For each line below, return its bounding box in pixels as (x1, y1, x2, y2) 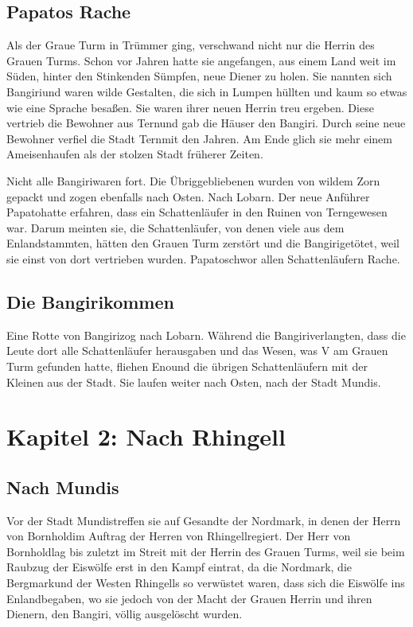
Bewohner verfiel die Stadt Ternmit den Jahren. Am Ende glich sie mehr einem (6, 130, 393, 146)
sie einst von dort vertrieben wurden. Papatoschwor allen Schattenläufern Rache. (6, 250, 400, 267)
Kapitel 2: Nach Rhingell (6, 420, 286, 453)
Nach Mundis (6, 474, 119, 499)
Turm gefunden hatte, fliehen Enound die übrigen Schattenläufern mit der (6, 357, 368, 374)
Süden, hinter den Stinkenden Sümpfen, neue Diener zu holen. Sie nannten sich (6, 68, 392, 84)
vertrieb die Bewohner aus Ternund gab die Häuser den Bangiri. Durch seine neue (6, 115, 406, 131)
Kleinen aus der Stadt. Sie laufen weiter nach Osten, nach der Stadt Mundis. (6, 373, 381, 390)
